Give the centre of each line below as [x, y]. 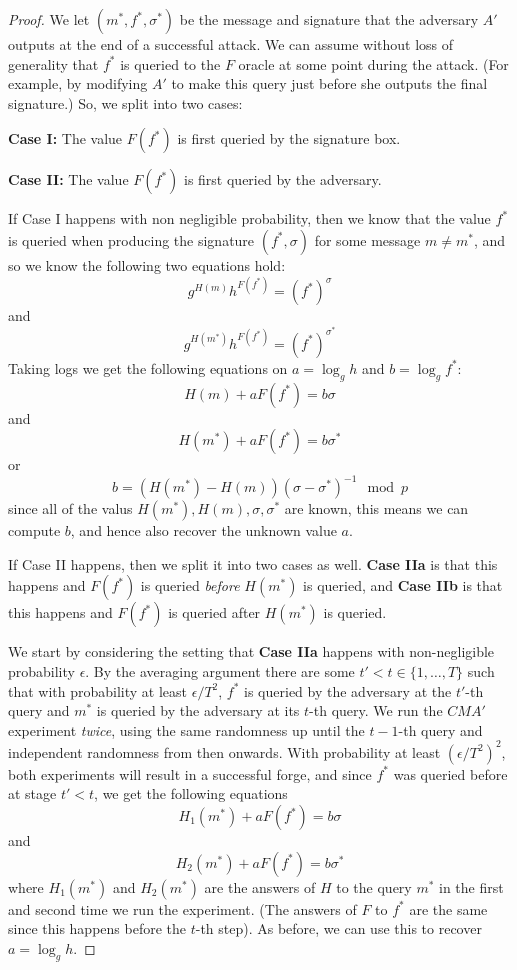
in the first [471, 886]
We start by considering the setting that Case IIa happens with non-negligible [251, 651]
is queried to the [170, 63]
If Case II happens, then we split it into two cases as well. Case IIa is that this [253, 563]
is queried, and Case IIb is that [403, 585]
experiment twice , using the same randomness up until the [186, 729]
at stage [32, 793]
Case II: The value [68, 179]
